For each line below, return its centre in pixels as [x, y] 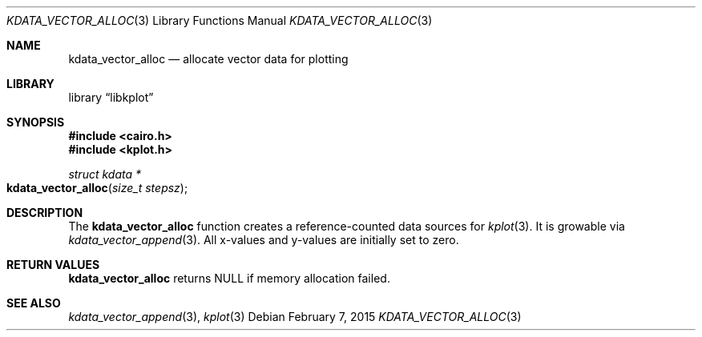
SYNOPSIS [36, 122]
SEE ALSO [34, 303]
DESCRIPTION [45, 213]
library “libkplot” [111, 97]
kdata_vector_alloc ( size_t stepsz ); [97, 188]
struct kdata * [105, 174]
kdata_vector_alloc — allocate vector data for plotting [208, 59]
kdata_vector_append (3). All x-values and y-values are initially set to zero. [264, 240]
